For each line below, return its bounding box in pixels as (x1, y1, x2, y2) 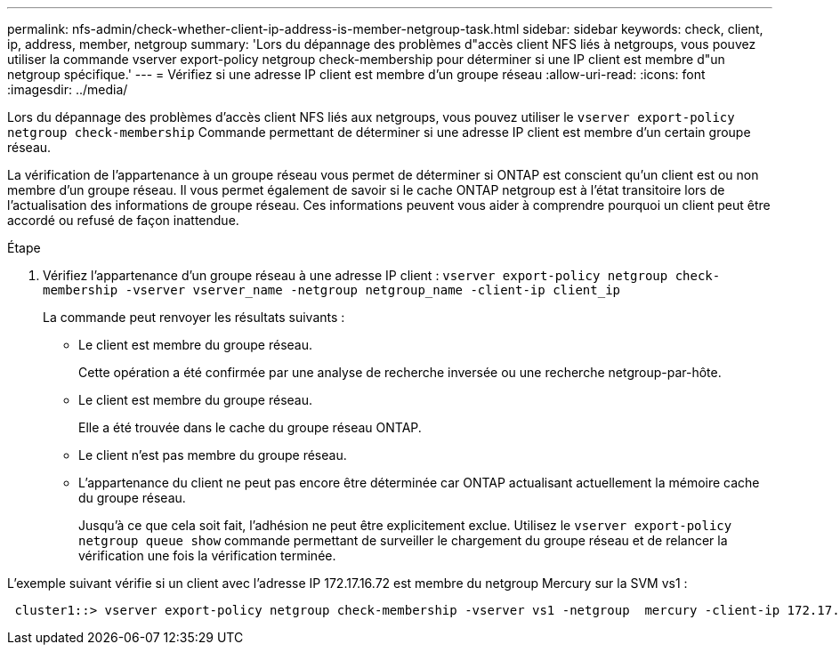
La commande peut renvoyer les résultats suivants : (43, 310, 345, 325)
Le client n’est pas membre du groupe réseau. (78, 447, 347, 463)
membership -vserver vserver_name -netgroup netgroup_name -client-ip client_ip (43, 283, 621, 297)
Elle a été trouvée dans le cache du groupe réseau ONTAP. (78, 420, 422, 435)
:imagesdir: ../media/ (7, 82, 128, 97)
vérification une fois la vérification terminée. (78, 548, 336, 563)
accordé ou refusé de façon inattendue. (7, 213, 239, 228)
